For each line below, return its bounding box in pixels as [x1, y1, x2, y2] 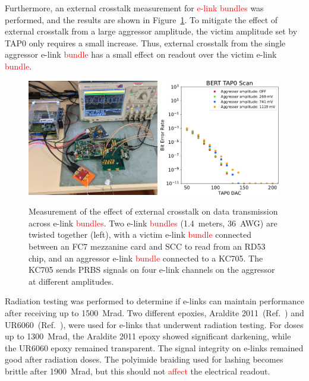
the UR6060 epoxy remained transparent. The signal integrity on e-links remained [5, 341, 304, 354]
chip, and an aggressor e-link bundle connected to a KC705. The [29, 251, 263, 264]
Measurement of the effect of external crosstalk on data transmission [29, 205, 278, 218]
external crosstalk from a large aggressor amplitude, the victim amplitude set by [5, 25, 298, 37]
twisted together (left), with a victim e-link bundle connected [29, 228, 252, 241]
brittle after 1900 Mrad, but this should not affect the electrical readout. [5, 364, 270, 377]
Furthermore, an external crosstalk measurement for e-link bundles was [5, 2, 264, 14]
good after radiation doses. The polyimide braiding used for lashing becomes [5, 353, 283, 366]
